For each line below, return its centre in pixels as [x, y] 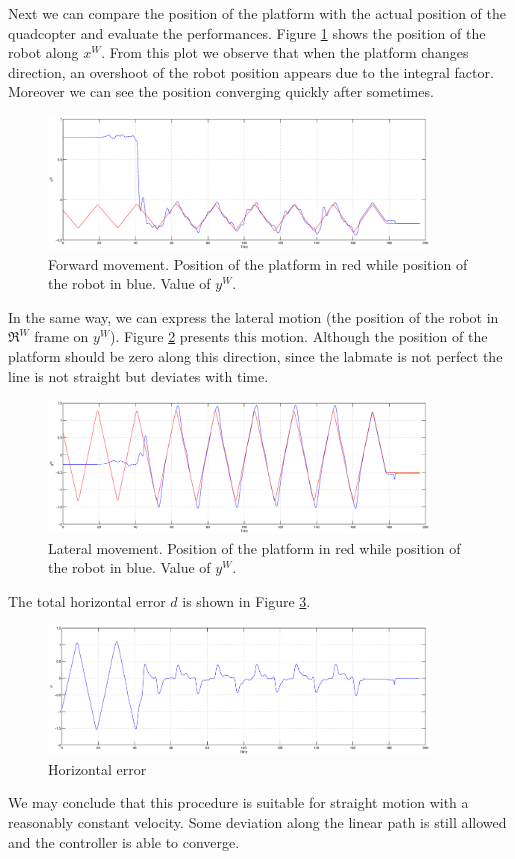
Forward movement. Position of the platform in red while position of [258, 263]
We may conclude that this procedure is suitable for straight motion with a [238, 802]
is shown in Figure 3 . [246, 600]
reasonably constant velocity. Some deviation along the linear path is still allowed [257, 822]
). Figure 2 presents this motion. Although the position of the [298, 336]
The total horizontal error [87, 600]
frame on [61, 336]
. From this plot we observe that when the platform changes [285, 52]
